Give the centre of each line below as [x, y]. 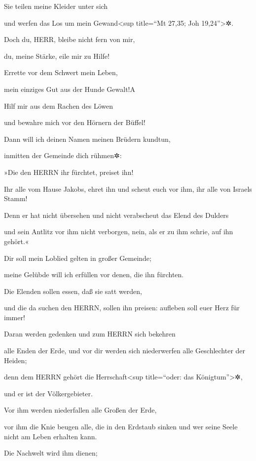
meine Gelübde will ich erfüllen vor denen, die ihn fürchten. [94, 274]
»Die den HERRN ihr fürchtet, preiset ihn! [69, 172]
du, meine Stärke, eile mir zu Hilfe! [57, 56]
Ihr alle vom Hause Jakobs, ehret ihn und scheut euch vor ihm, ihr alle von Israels [128, 189]
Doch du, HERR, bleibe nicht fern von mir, [70, 39]
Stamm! [16, 198]
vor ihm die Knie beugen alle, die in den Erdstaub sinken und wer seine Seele [121, 427]
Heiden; [16, 360]
